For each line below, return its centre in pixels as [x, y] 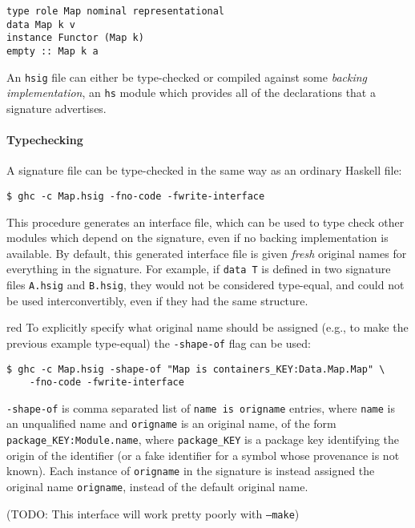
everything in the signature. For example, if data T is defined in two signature [199, 269]
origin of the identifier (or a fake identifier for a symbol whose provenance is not [203, 455]
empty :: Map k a [52, 51]
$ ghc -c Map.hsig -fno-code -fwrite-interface [136, 196]
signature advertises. [56, 108]
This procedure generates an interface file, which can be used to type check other [205, 222]
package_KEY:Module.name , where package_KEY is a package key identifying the [203, 439]
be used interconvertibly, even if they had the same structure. [157, 300]
